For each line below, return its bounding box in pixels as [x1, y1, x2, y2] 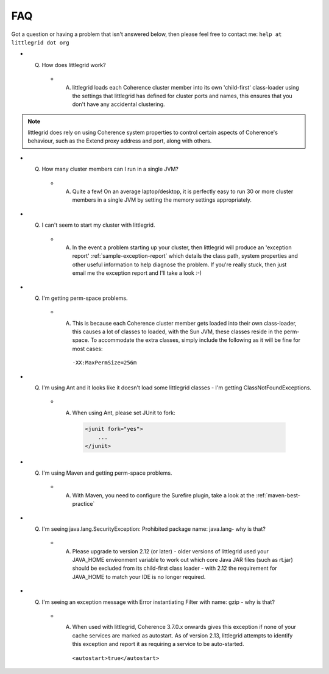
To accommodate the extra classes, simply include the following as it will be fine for [90, 336, 301, 344]
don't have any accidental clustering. [72, 101, 165, 108]
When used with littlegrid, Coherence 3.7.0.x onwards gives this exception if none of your [72, 623, 297, 631]
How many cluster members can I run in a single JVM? [41, 165, 179, 173]
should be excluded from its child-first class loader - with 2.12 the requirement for [72, 564, 277, 572]
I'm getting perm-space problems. [41, 294, 128, 302]
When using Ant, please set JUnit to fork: [72, 409, 176, 416]
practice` [72, 500, 95, 508]
